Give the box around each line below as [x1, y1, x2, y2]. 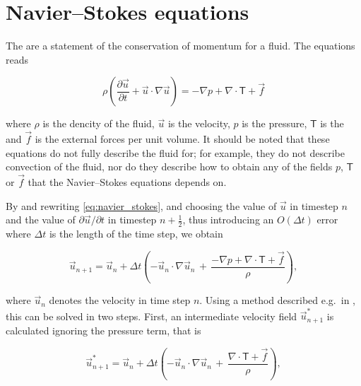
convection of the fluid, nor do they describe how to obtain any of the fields [6, 159, 333, 174]
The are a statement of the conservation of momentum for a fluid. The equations [6, 38, 355, 53]
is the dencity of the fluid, [42, 116, 155, 131]
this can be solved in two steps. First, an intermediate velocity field [6, 308, 297, 323]
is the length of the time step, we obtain [49, 226, 223, 241]
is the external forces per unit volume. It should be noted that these [35, 131, 330, 146]
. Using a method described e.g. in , [199, 293, 356, 308]
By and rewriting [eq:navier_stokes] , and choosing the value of [6, 198, 277, 213]
